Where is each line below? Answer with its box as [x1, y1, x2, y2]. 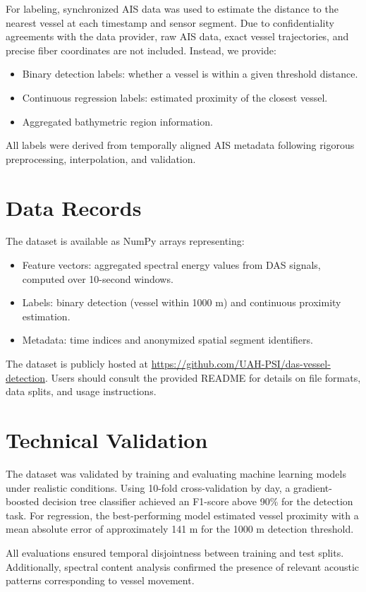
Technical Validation [6, 425, 208, 454]
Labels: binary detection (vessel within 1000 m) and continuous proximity [22, 295, 341, 310]
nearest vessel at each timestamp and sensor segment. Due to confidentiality [6, 15, 334, 30]
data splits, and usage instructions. [6, 384, 157, 399]
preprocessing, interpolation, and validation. [6, 151, 196, 166]
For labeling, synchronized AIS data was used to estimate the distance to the [6, 1, 338, 16]
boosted [6, 494, 39, 509]
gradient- [293, 480, 332, 495]
